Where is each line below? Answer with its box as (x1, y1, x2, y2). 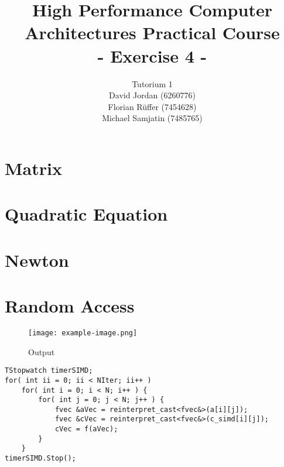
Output (28, 345, 55, 358)
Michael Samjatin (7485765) (102, 112, 203, 124)
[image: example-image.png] (28, 328, 138, 337)
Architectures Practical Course (25, 20, 280, 44)
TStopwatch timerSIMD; (5, 366, 93, 375)
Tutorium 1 (132, 77, 173, 90)
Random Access (5, 294, 135, 317)
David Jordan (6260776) (109, 89, 196, 101)
